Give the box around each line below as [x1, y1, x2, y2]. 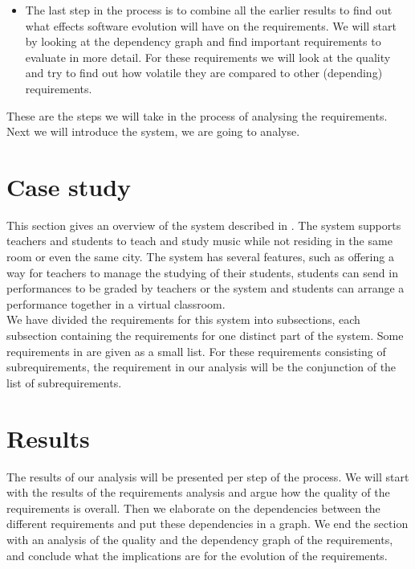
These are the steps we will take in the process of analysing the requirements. [6, 107, 388, 124]
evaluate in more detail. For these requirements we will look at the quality [25, 48, 391, 65]
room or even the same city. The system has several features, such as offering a [6, 248, 394, 265]
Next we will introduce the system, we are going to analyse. [6, 123, 300, 140]
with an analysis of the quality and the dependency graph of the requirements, [6, 530, 393, 547]
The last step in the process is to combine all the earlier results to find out [25, 2, 393, 18]
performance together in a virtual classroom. [6, 295, 226, 312]
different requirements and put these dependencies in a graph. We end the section [6, 515, 409, 532]
